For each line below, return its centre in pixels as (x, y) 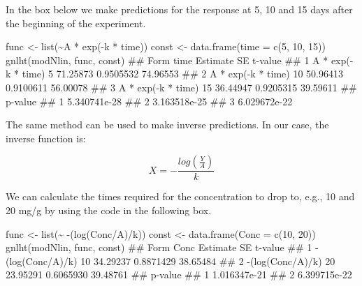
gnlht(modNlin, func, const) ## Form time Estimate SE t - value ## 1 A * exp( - (180, 60)
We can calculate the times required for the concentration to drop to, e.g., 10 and (180, 196)
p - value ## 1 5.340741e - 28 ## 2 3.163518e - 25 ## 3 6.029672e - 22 (149, 101)
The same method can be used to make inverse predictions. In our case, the (167, 125)
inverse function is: (46, 138)
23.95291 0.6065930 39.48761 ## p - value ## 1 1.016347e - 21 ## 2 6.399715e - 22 (179, 274)
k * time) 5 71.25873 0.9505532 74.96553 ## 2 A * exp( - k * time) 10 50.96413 (174, 74)
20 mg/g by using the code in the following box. (109, 210)
